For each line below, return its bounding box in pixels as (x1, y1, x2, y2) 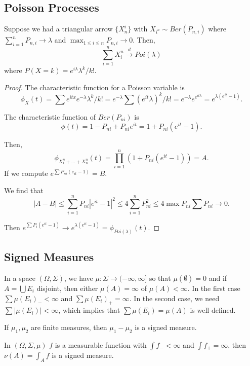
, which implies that (58, 305, 120, 315)
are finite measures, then (31, 321, 107, 332)
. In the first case (187, 283, 240, 293)
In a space (4, 273, 35, 283)
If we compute (4, 168, 48, 178)
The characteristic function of (4, 111, 96, 122)
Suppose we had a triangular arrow (4, 23, 113, 34)
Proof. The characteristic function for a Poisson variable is (4, 82, 185, 92)
